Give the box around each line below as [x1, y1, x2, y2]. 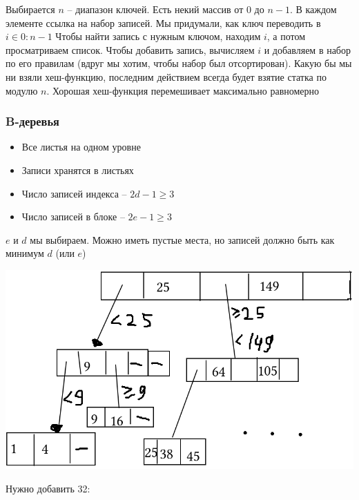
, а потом [266, 29, 306, 44]
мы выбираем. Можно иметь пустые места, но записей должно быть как [30, 232, 335, 247]
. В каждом [289, 2, 337, 16]
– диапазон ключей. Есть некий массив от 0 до [67, 2, 264, 16]
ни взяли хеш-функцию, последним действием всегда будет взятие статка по [6, 69, 327, 84]
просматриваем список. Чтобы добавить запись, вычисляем [6, 42, 255, 57]
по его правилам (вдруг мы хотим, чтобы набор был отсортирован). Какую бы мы [6, 56, 352, 70]
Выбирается [6, 2, 55, 16]
